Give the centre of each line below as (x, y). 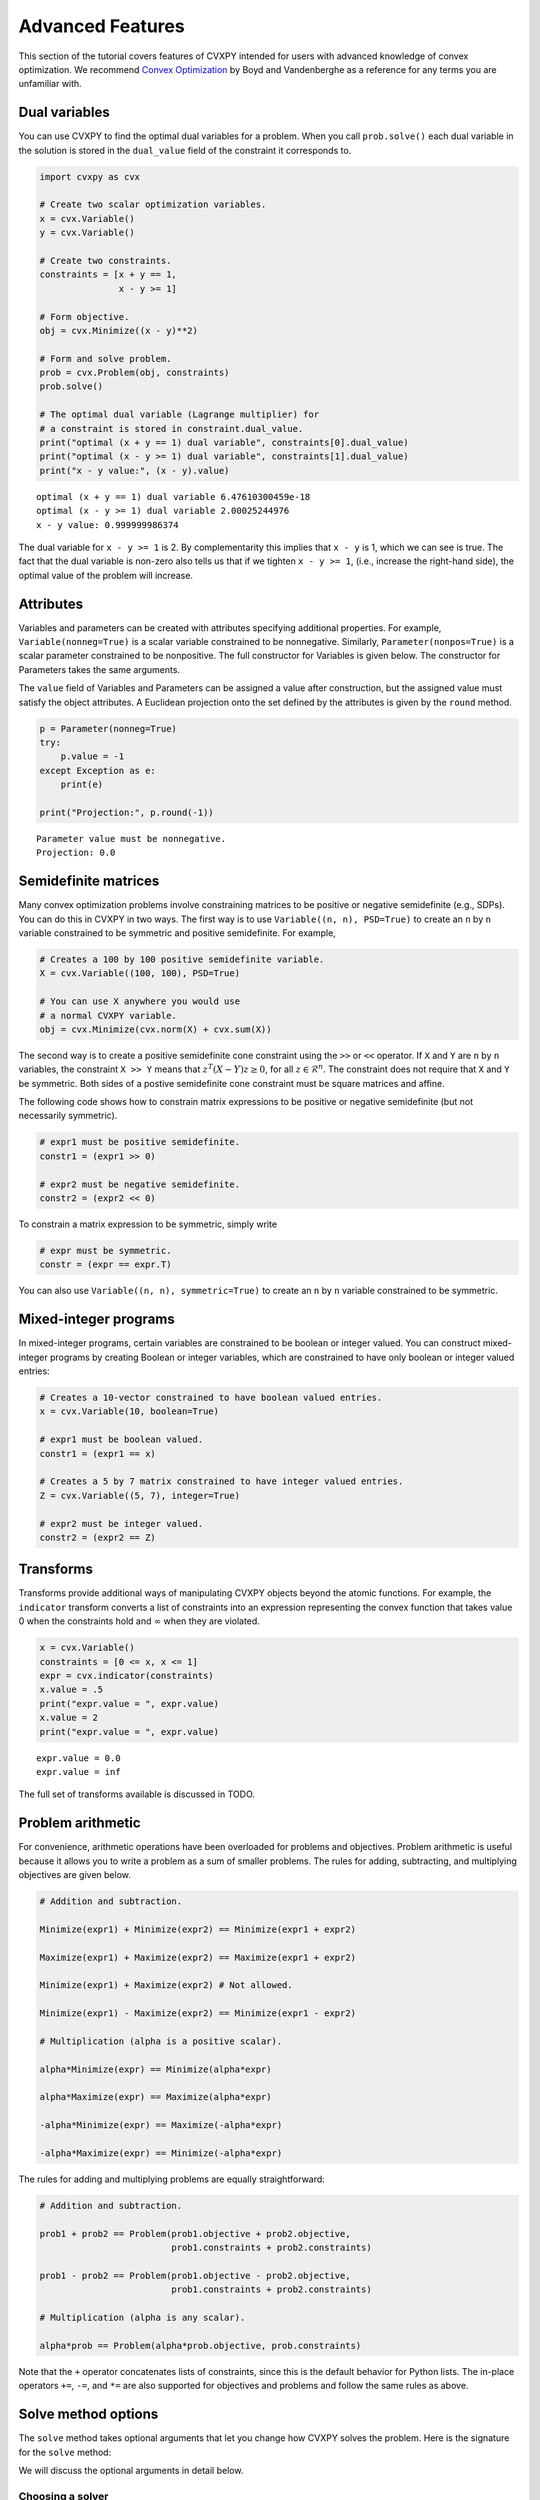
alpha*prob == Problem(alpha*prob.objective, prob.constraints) (200, 2345)
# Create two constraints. (105, 260)
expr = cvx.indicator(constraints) (126, 1675)
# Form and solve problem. (105, 358)
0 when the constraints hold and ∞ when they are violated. (139, 1621)
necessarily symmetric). (68, 1116)
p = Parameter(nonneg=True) (108, 728)
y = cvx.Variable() (87, 233)
